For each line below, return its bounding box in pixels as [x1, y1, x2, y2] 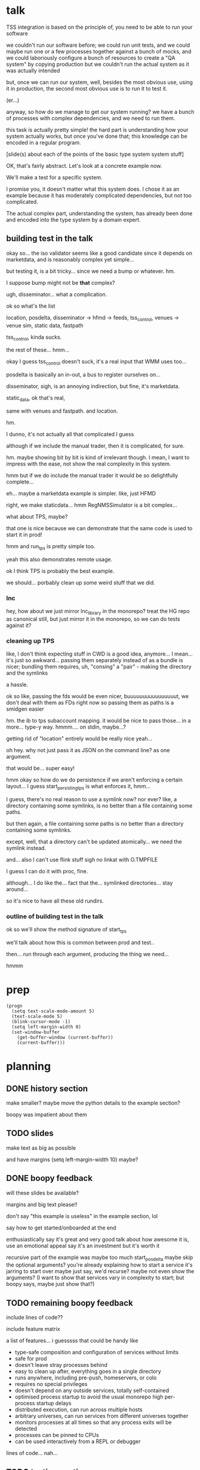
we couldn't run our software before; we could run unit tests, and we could [6, 41, 190, 49]
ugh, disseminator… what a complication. [6, 290, 107, 297]
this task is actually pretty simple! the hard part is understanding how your [6, 126, 189, 133]
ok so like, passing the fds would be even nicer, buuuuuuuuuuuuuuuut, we [6, 693, 189, 700]
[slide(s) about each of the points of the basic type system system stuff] [6, 151, 184, 158]
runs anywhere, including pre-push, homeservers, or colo [14, 1374, 157, 1381]
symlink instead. [6, 844, 47, 852]
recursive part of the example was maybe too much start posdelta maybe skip [6, 1253, 193, 1262]
